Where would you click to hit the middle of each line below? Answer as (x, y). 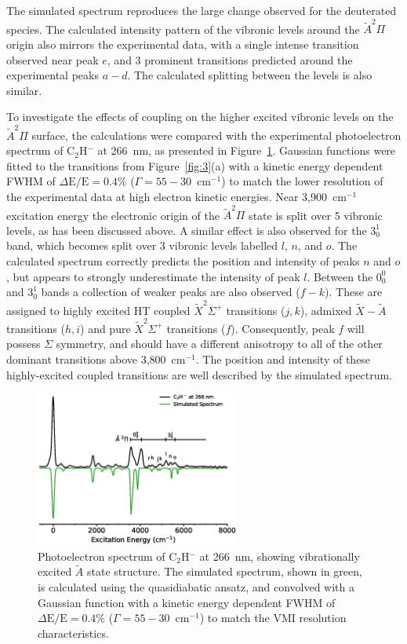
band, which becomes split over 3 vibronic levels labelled (142, 245)
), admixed (326, 310)
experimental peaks (53, 75)
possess (24, 344)
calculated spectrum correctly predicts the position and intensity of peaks (183, 261)
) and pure (105, 328)
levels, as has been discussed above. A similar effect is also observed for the (187, 230)
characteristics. (73, 633)
